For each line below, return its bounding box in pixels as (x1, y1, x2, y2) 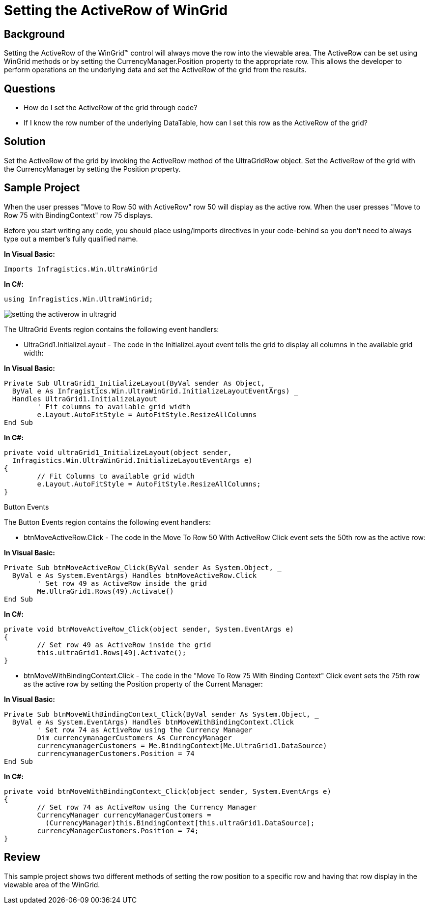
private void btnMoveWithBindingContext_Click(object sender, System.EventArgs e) (4, 787, 331, 795)
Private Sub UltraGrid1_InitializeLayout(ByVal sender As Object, (4, 379, 265, 387)
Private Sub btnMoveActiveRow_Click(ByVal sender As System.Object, (4, 563, 273, 572)
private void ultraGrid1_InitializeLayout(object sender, (4, 448, 232, 456)
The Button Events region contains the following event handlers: (4, 517, 211, 526)
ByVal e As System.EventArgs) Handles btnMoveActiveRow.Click (12, 571, 257, 579)
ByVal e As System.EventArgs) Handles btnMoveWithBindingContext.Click (12, 718, 294, 726)
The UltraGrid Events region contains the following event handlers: (4, 325, 219, 333)
